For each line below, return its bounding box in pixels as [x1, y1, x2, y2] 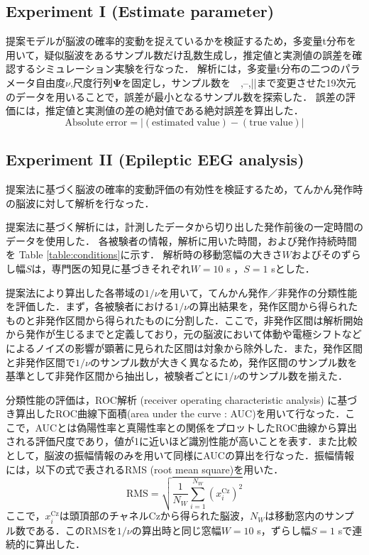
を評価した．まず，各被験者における [6, 299, 175, 314]
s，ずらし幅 [257, 522, 311, 537]
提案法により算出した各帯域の [6, 285, 145, 300]
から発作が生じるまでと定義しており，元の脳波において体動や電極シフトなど [6, 326, 362, 341]
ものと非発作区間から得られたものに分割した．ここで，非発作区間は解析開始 [6, 312, 363, 327]
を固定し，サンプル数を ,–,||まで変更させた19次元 [121, 75, 356, 89]
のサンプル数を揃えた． [238, 368, 348, 383]
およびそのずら [291, 247, 361, 262]
